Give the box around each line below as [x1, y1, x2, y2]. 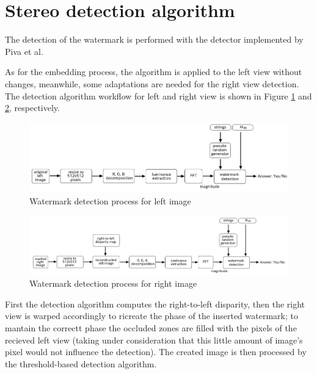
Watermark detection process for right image [29, 277, 197, 290]
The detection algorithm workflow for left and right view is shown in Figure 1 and [5, 89, 312, 102]
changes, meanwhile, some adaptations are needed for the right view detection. [5, 77, 299, 90]
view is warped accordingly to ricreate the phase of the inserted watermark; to [5, 309, 298, 322]
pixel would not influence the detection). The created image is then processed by [5, 345, 307, 358]
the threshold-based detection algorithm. [5, 357, 157, 370]
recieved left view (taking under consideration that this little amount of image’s [5, 333, 303, 346]
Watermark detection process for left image [29, 195, 191, 207]
